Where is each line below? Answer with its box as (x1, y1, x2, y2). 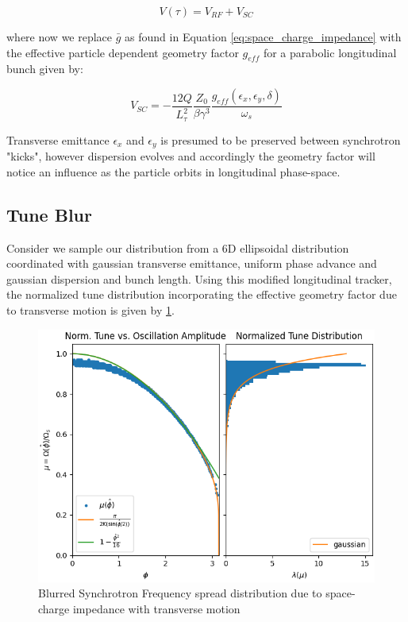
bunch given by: (6, 60, 83, 77)
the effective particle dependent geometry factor (6, 44, 239, 60)
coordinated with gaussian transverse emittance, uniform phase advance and (6, 255, 377, 272)
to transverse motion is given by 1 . (6, 302, 175, 319)
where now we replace (6, 29, 113, 44)
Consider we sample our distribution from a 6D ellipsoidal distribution (6, 239, 349, 256)
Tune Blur (6, 202, 92, 226)
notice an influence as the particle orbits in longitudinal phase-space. (6, 163, 341, 180)
